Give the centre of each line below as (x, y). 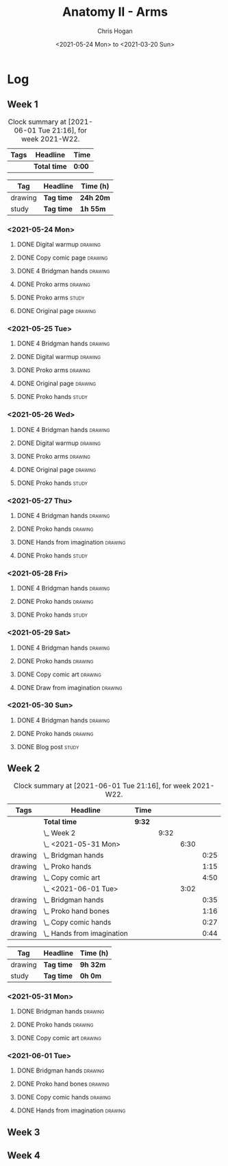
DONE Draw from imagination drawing (69, 687)
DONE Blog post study (48, 746)
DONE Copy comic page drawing (62, 258)
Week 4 (24, 1155)
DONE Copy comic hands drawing (64, 1097)
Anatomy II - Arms (115, 12)
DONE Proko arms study (51, 298)
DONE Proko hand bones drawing (63, 1084)
